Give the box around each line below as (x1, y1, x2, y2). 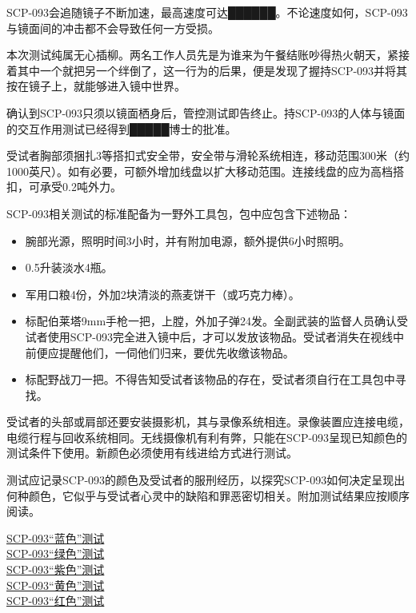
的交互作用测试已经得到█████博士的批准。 (6, 120, 237, 137)
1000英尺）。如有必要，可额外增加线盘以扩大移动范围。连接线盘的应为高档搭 (6, 162, 404, 179)
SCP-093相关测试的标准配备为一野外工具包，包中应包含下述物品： (6, 205, 352, 221)
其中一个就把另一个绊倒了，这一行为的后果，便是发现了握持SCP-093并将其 (17, 62, 408, 78)
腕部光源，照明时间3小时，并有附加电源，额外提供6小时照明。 (25, 232, 350, 249)
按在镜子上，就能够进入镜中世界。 (6, 78, 186, 94)
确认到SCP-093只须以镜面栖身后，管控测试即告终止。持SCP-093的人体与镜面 (6, 104, 406, 121)
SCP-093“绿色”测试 (6, 545, 105, 562)
